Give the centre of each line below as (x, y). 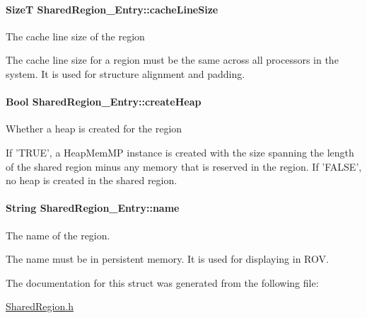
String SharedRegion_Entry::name (93, 208)
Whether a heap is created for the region (94, 129)
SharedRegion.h (40, 306)
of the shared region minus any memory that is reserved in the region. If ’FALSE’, (184, 166)
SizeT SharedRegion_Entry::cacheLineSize (112, 9)
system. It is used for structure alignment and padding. (126, 73)
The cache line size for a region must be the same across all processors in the (172, 60)
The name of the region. (58, 235)
